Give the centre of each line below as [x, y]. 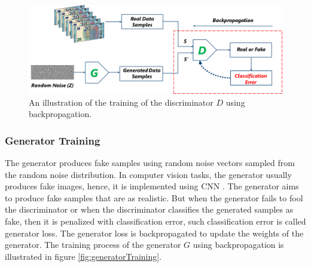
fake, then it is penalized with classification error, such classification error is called [155, 221]
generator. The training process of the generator [93, 245]
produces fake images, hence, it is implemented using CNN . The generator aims [152, 186]
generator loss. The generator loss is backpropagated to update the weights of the [154, 233]
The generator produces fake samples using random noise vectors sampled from [150, 163]
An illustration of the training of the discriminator [121, 102]
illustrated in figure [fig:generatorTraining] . [83, 256]
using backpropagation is [238, 245]
